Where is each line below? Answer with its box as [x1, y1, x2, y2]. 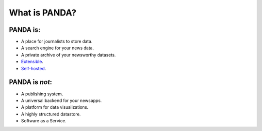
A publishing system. [21, 91, 63, 97]
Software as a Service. [21, 118, 66, 124]
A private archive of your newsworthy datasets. [21, 52, 116, 58]
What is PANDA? [9, 7, 77, 18]
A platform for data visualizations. [21, 104, 88, 110]
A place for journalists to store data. [21, 39, 93, 44]
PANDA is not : [9, 78, 52, 87]
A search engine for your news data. [21, 45, 94, 51]
